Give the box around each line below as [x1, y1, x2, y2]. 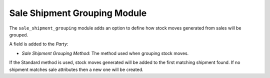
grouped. [9, 31, 28, 37]
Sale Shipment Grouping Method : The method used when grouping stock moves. [21, 50, 189, 56]
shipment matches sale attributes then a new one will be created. [9, 66, 143, 72]
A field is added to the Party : [9, 41, 68, 47]
